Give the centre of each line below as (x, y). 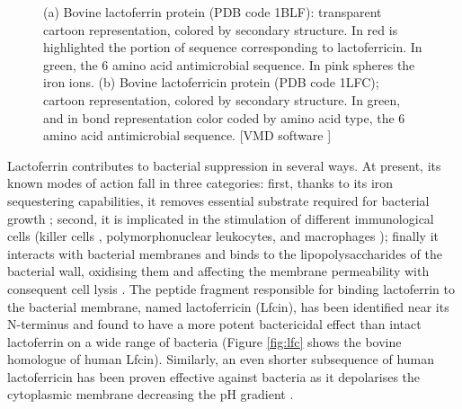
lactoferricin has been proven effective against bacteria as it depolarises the (214, 376)
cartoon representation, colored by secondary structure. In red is (221, 29)
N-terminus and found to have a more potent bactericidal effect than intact (214, 324)
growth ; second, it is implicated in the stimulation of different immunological (221, 218)
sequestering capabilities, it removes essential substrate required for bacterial (218, 200)
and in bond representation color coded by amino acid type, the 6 (224, 117)
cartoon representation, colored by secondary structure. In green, (222, 99)
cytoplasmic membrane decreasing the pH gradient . (151, 394)
